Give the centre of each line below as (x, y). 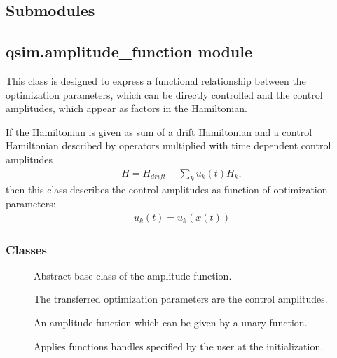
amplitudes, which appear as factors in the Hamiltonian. (126, 108)
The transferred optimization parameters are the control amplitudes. (181, 299)
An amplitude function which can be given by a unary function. (171, 322)
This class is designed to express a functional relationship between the (156, 80)
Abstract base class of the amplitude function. (133, 275)
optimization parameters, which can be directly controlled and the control (164, 94)
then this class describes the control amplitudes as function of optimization (167, 190)
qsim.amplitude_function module (129, 51)
